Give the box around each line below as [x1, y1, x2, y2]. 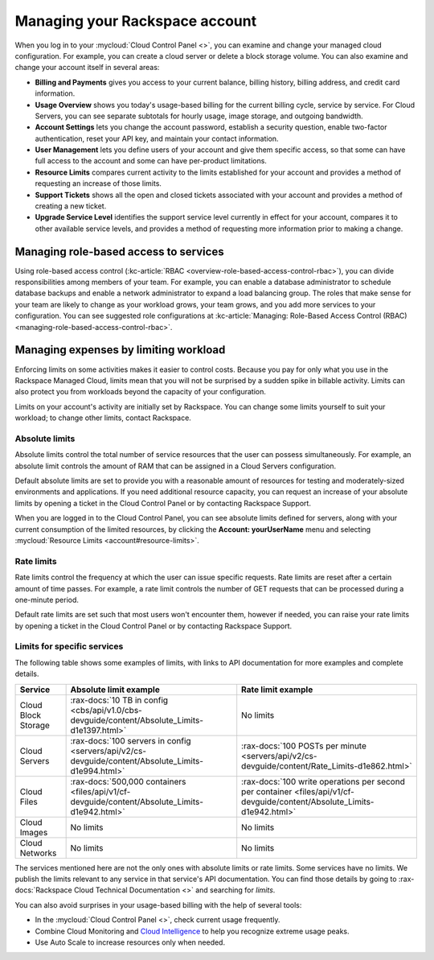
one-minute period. [14, 595, 80, 604]
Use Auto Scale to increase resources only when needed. [35, 937, 225, 947]
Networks [19, 847, 57, 859]
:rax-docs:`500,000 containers [70, 776, 186, 787]
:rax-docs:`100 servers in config [70, 735, 192, 746]
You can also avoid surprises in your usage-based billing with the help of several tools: [14, 900, 302, 909]
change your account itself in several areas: [14, 63, 160, 72]
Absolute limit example [70, 684, 160, 695]
